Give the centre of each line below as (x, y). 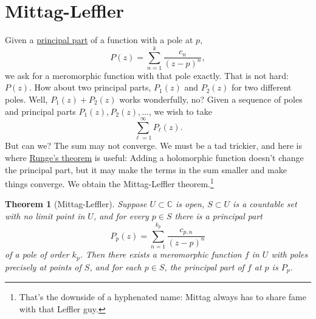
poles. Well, (26, 99)
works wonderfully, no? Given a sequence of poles (211, 99)
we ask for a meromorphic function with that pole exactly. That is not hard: (147, 75)
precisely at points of (43, 266)
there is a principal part (218, 215)
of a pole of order (37, 254)
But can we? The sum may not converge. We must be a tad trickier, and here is (153, 146)
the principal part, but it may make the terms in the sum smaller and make (146, 169)
